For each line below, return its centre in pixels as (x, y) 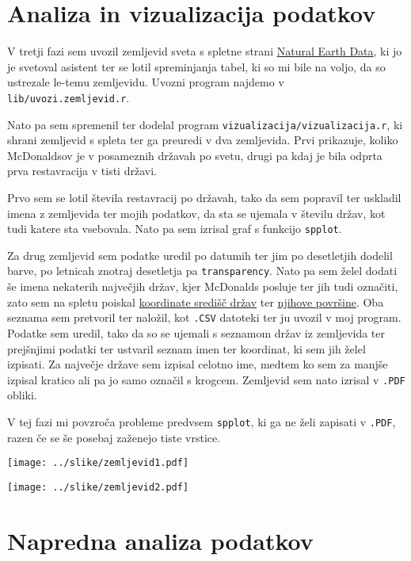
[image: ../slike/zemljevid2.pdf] (98, 487)
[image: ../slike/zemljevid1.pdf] (98, 463)
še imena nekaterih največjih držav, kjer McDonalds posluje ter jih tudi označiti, (203, 286)
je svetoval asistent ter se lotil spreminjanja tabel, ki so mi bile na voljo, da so (196, 66)
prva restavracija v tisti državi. (82, 171)
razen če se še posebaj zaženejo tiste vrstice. (114, 437)
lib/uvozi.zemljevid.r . (68, 97)
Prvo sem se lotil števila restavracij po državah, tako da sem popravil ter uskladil (204, 197)
